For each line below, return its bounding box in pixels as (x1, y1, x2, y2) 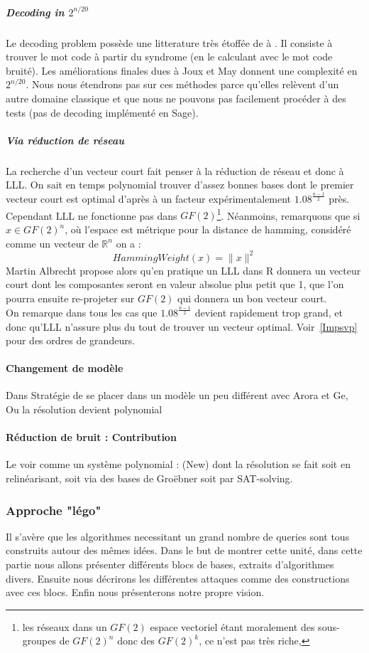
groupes (22, 633, 56, 648)
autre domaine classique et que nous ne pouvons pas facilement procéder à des (6, 90, 346, 105)
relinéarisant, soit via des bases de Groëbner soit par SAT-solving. (6, 471, 293, 486)
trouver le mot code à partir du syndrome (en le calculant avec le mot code (6, 49, 333, 64)
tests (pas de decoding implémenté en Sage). (6, 105, 199, 120)
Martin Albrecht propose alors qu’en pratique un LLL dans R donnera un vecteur (6, 262, 361, 277)
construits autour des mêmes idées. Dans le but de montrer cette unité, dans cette (6, 543, 363, 558)
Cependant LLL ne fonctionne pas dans (6, 208, 177, 223)
